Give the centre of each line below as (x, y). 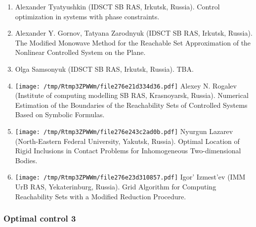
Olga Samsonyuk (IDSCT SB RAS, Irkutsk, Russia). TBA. (104, 68)
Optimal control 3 (40, 218)
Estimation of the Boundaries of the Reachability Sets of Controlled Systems (131, 105)
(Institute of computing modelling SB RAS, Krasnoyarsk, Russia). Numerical (132, 95)
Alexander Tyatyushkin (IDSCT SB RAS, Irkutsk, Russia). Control (117, 6)
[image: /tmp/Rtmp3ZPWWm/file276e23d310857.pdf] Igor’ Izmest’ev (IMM (130, 177)
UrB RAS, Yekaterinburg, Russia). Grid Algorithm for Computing (116, 187)
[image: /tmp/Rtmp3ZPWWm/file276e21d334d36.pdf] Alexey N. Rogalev (126, 85)
